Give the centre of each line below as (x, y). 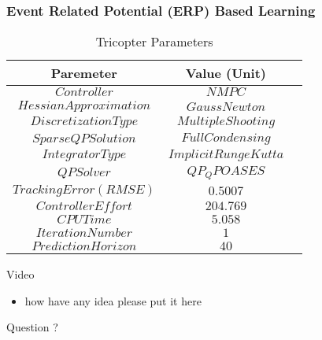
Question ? (32, 327)
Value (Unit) (226, 73)
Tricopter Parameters (154, 42)
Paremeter (84, 73)
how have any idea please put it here (113, 300)
